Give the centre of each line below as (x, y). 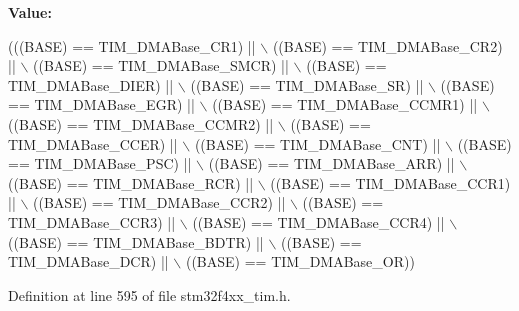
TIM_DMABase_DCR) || (88, 261)
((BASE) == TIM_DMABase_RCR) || (131, 182)
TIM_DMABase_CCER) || (93, 143)
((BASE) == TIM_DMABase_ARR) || (331, 163)
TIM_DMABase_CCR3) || (92, 221)
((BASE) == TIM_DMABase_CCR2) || (159, 202)
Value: (30, 12)
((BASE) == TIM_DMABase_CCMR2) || (141, 123)
